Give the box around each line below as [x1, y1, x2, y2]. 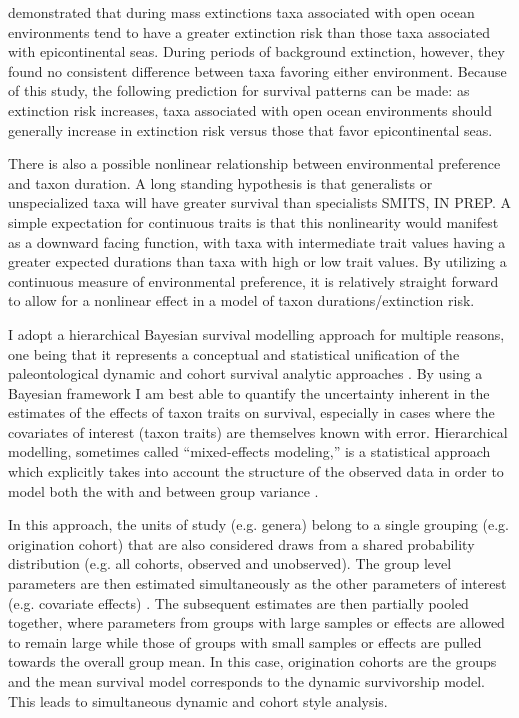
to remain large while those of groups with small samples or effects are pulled [8, 631, 482, 652]
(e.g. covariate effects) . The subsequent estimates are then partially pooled [8, 592, 469, 613]
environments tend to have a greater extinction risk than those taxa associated [8, 21, 490, 42]
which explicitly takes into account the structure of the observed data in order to [8, 461, 504, 482]
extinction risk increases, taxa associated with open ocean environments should [8, 99, 493, 120]
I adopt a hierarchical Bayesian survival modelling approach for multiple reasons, [8, 323, 505, 344]
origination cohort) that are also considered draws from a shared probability [8, 533, 475, 554]
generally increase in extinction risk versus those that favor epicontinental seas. [8, 119, 493, 140]
